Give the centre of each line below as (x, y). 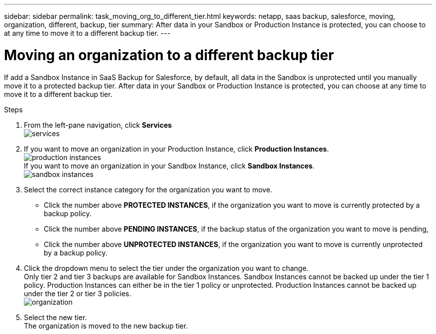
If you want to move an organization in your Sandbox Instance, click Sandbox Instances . (169, 166)
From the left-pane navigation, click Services (98, 125)
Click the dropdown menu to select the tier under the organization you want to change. (166, 268)
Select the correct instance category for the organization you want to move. (148, 189)
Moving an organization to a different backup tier (169, 55)
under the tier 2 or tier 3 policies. (78, 293)
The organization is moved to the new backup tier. (106, 326)
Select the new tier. (55, 317)
